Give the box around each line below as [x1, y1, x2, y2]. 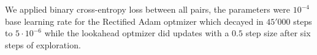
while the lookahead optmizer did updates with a [44, 27, 229, 39]
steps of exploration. [5, 38, 81, 51]
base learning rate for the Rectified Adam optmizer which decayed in [5, 15, 264, 27]
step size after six [245, 27, 311, 39]
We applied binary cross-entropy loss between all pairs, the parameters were [5, 3, 291, 15]
